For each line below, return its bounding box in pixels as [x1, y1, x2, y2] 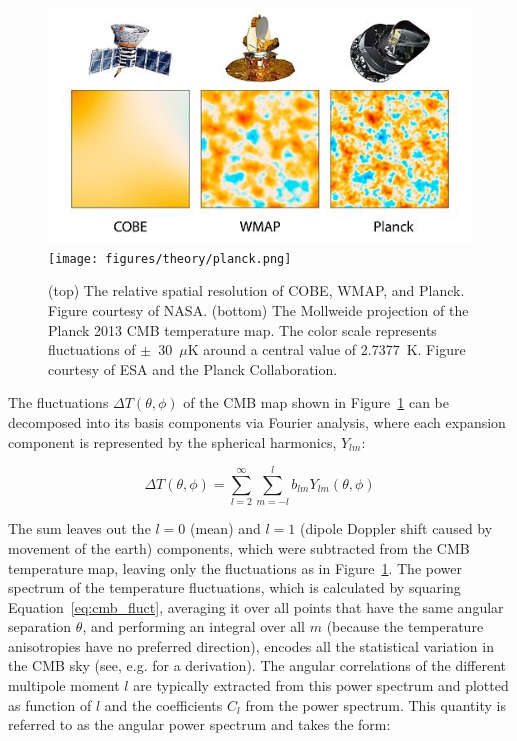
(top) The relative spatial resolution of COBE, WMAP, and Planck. [48, 280, 465, 301]
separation [8, 616, 72, 637]
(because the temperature [326, 616, 484, 637]
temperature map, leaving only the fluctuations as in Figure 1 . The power [8, 557, 462, 578]
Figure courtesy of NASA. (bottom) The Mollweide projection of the [48, 300, 469, 321]
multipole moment [8, 675, 120, 696]
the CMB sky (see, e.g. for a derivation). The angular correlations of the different [8, 655, 507, 676]
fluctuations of [48, 339, 136, 360]
